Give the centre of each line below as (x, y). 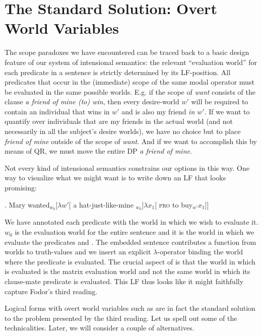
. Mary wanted (27, 204)
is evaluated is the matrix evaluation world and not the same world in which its (127, 271)
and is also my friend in (158, 111)
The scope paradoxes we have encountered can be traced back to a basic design (127, 52)
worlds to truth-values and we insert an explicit (78, 252)
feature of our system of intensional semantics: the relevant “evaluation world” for (131, 62)
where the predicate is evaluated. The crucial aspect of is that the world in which (130, 261)
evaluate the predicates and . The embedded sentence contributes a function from (130, 242)
